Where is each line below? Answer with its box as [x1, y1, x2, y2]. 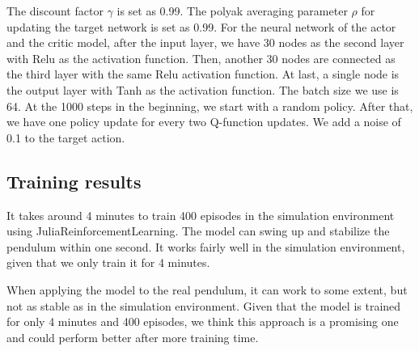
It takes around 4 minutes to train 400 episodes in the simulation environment [6, 206, 395, 223]
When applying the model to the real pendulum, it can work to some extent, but [6, 281, 408, 298]
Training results [6, 168, 142, 193]
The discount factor [6, 2, 104, 19]
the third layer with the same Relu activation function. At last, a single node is [6, 66, 400, 82]
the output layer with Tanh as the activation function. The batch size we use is [6, 81, 399, 98]
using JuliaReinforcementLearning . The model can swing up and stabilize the [6, 222, 390, 239]
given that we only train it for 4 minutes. [6, 254, 210, 271]
